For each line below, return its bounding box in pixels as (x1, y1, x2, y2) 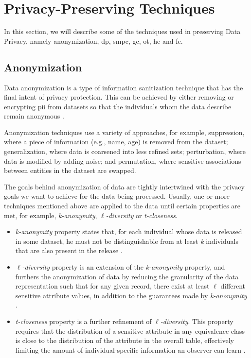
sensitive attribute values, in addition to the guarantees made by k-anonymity (15, 290, 247, 300)
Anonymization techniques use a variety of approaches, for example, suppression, (4, 127, 245, 137)
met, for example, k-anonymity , (4, 210, 97, 220)
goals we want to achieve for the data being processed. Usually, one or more (4, 191, 230, 201)
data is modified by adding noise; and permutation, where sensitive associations (4, 155, 241, 166)
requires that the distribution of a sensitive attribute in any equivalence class (15, 325, 245, 336)
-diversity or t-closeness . (106, 210, 178, 220)
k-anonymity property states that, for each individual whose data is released (15, 226, 242, 237)
